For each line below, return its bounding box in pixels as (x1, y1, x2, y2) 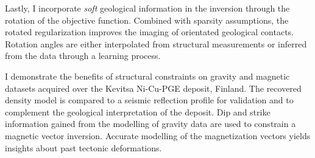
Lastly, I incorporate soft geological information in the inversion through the (5, 2, 290, 14)
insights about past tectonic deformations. (5, 141, 162, 154)
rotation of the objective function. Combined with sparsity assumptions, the (5, 13, 289, 26)
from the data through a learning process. (5, 49, 161, 62)
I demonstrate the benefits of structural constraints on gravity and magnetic (5, 69, 290, 82)
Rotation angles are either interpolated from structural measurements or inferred (5, 37, 307, 50)
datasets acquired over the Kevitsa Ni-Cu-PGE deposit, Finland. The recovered (5, 81, 302, 94)
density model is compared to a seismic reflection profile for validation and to (5, 94, 294, 106)
